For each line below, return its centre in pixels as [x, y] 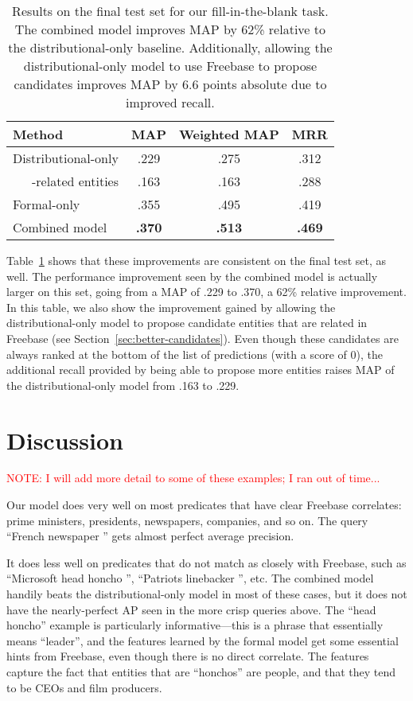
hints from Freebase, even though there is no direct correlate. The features [188, 656]
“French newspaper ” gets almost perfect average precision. [150, 536]
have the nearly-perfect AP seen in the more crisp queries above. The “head [191, 609]
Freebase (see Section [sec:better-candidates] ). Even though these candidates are [203, 338]
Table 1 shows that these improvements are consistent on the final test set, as [197, 260]
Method [38, 134]
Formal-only [47, 204]
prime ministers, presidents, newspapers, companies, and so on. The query [187, 520]
